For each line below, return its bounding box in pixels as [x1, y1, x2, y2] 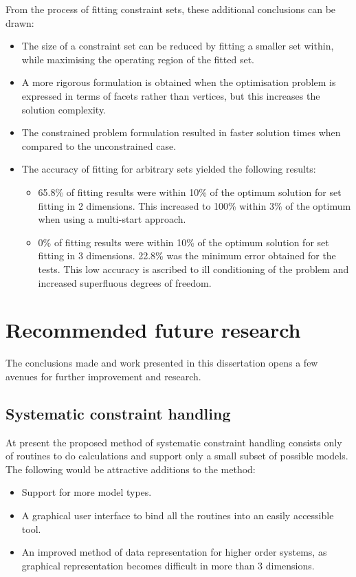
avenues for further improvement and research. [5, 369, 201, 383]
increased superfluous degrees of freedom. [38, 275, 212, 290]
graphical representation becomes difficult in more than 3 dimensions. [21, 558, 315, 572]
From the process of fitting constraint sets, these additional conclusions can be [5, 2, 336, 16]
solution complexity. [21, 102, 107, 116]
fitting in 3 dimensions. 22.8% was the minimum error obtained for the [38, 248, 336, 263]
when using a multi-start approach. [38, 212, 186, 226]
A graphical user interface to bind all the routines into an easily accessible [21, 508, 334, 522]
